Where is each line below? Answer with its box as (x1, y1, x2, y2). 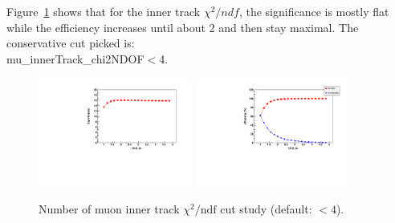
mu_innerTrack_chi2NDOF (6, 50, 145, 67)
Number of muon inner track (39, 200, 180, 217)
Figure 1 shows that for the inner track (6, 3, 201, 19)
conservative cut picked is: (6, 34, 135, 51)
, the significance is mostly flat (238, 3, 389, 19)
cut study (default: (220, 200, 312, 217)
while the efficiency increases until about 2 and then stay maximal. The (6, 18, 359, 35)
